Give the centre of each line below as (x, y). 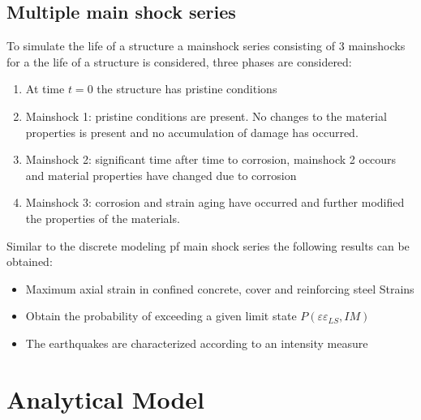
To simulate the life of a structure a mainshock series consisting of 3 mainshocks (206, 46)
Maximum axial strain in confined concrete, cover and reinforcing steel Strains (220, 288)
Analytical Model (106, 399)
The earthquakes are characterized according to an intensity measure (197, 343)
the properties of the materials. (103, 218)
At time (45, 89)
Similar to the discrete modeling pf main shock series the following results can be (208, 245)
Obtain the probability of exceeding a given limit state (161, 316)
